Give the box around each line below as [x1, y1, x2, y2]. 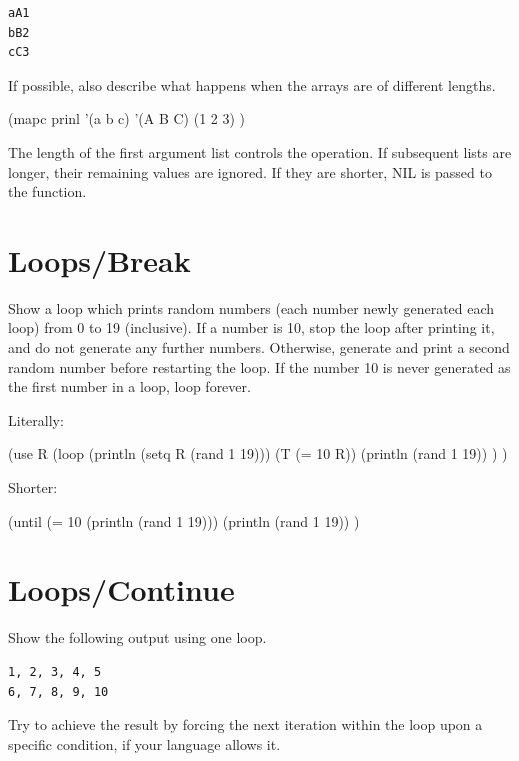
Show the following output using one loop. [8, 627, 267, 648]
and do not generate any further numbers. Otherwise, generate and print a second [8, 337, 510, 358]
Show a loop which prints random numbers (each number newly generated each [8, 297, 495, 318]
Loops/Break [8, 239, 191, 280]
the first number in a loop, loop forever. [8, 376, 251, 397]
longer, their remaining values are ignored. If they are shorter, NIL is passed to [8, 161, 492, 182]
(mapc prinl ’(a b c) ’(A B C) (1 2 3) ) [8, 108, 246, 129]
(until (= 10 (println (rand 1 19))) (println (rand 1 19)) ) [8, 510, 360, 531]
